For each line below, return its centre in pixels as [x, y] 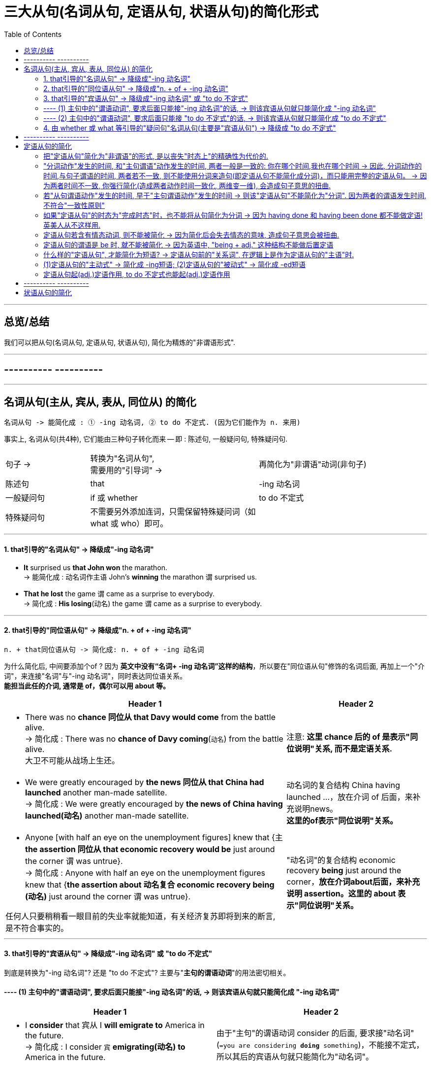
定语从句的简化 [48, 146]
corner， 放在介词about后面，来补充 [353, 881]
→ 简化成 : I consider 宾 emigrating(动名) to [105, 1047]
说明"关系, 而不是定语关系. [343, 748]
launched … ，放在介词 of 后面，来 [350, 797]
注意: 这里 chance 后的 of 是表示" [348, 737]
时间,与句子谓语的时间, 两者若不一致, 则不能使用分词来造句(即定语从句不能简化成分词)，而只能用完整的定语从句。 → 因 [235, 175]
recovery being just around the [344, 870]
